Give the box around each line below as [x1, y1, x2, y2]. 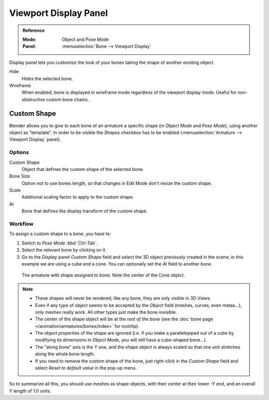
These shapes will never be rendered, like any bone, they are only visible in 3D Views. [35, 295, 211, 301]
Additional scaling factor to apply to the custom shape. [21, 194, 134, 200]
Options [9, 149, 29, 156]
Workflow [9, 221, 34, 227]
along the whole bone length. [35, 351, 95, 357]
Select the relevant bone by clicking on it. [21, 247, 107, 253]
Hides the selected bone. [21, 75, 73, 82]
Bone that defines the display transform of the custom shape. [21, 208, 148, 214]
